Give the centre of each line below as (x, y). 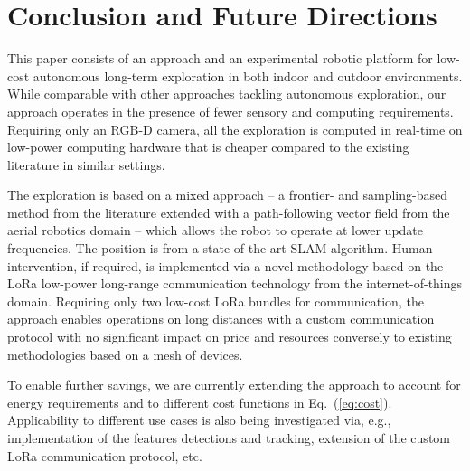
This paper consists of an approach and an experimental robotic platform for (220, 58)
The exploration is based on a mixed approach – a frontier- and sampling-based (227, 195)
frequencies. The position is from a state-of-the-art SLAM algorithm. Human (220, 248)
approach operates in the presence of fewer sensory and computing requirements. (230, 111)
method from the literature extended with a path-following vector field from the (229, 212)
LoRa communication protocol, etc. (105, 455)
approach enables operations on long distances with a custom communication (221, 319)
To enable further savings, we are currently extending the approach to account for (234, 385)
